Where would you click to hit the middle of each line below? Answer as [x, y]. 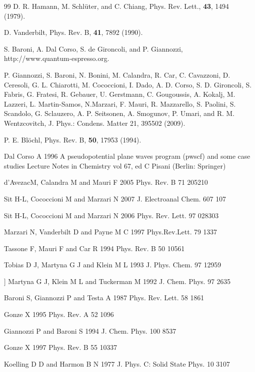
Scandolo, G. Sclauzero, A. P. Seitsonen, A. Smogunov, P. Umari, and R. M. [119, 113]
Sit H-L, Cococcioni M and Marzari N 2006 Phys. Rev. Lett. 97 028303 [112, 215]
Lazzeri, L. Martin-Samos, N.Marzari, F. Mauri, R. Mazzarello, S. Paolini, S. [120, 103]
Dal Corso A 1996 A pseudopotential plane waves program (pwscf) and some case [127, 156]
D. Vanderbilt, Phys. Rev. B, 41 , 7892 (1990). [73, 32]
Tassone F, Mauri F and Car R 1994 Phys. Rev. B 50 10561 [95, 248]
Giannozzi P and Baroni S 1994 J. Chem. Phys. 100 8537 [90, 330]
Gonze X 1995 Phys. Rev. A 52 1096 [59, 314]
